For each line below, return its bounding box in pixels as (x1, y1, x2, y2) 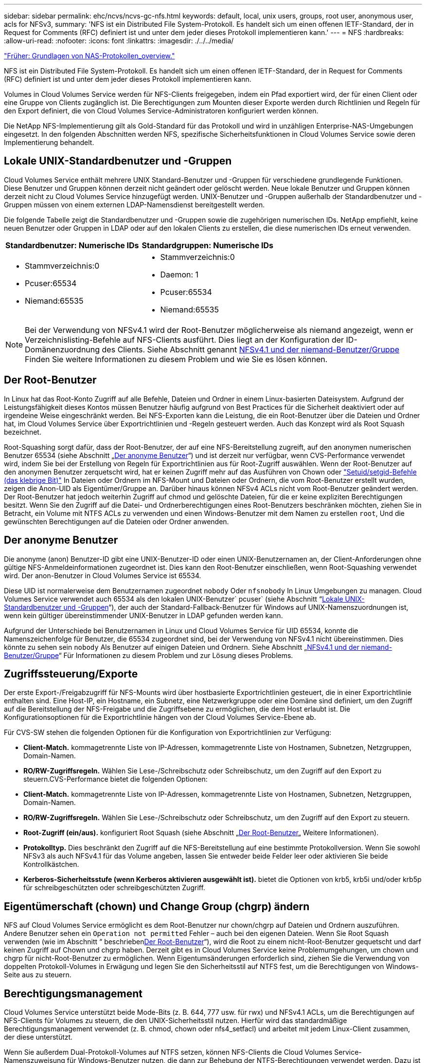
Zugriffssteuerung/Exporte (4, 667, 138, 680)
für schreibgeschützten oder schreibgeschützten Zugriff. (23, 883, 205, 892)
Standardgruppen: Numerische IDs (142, 240, 274, 250)
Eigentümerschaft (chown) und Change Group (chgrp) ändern (4, 900, 310, 913)
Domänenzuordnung (25, 344, 100, 354)
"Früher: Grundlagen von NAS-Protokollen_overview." (4, 52, 175, 60)
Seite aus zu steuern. (4, 971, 71, 979)
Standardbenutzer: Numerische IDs (5, 240, 139, 250)
